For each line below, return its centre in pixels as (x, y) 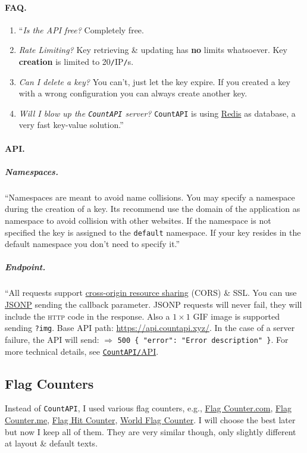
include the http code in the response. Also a (87, 316)
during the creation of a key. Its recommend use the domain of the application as (153, 209)
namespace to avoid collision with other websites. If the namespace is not (138, 221)
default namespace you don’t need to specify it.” (93, 244)
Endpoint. (25, 267)
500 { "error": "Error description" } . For (203, 339)
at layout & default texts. (51, 443)
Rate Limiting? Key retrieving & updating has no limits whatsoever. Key (153, 50)
